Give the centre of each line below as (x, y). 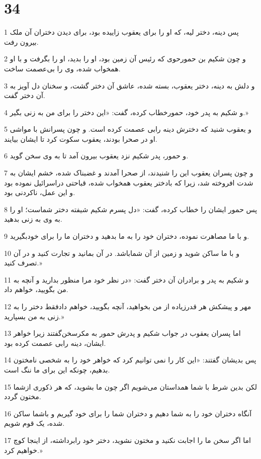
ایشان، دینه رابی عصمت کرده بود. (55, 343)
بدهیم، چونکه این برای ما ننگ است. (57, 369)
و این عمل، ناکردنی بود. (40, 192)
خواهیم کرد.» (23, 450)
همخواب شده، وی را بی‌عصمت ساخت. (62, 68)
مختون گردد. (23, 396)
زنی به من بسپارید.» (34, 316)
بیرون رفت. (21, 41)
